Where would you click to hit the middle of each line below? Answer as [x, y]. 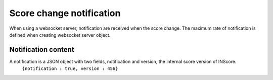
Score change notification [65, 13]
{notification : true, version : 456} [70, 69]
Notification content [42, 50]
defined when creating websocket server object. [60, 35]
